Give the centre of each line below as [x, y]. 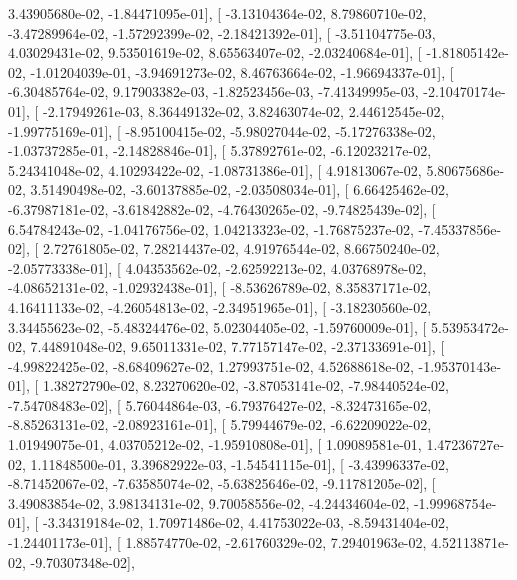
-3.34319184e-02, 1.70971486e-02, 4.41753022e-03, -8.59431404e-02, [245, 522]
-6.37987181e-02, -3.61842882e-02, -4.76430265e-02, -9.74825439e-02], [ [222, 208]
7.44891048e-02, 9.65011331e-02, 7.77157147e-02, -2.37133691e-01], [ [237, 346]
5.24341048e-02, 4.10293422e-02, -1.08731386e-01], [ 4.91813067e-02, [215, 169]
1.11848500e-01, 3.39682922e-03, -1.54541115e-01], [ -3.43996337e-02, [239, 463]
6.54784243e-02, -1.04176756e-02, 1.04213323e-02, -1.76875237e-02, [211, 228]
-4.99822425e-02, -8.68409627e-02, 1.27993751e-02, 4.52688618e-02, [211, 365]
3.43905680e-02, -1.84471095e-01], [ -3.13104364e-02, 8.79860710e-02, [217, 13]
